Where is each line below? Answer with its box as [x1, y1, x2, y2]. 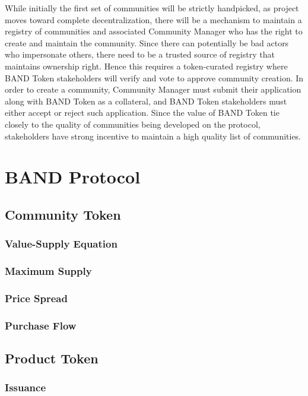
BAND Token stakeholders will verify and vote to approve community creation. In [5, 71, 304, 84]
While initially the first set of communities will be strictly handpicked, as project [5, 2, 299, 14]
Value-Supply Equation [5, 236, 118, 251]
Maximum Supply [5, 264, 92, 278]
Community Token [5, 205, 121, 223]
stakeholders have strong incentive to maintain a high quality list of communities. [5, 129, 301, 142]
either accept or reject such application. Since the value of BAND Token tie [5, 106, 280, 119]
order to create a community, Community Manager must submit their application [5, 83, 301, 96]
